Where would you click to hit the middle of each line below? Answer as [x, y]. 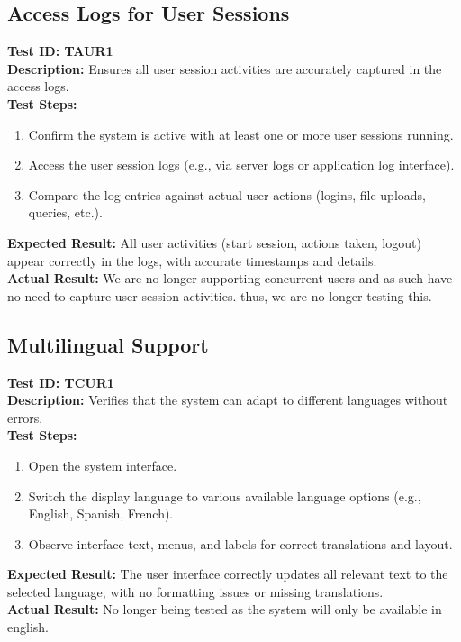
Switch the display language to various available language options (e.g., [225, 495]
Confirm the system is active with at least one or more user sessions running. [241, 134]
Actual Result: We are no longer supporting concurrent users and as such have [230, 278]
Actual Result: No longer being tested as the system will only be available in [225, 609]
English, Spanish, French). [101, 514]
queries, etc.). [65, 212]
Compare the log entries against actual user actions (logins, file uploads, [227, 194]
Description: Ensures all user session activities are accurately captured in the [225, 68]
